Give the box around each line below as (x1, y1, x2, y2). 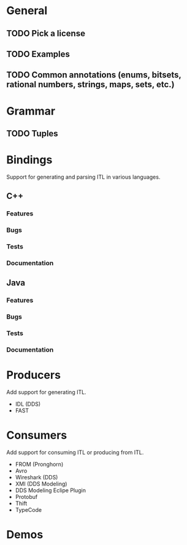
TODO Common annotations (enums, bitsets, (6, 70, 181, 80)
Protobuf (15, 493, 38, 500)
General (6, 4, 48, 18)
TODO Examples (6, 48, 71, 59)
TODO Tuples (6, 128, 58, 139)
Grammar (6, 104, 56, 118)
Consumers (6, 428, 67, 443)
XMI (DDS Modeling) (15, 480, 67, 487)
